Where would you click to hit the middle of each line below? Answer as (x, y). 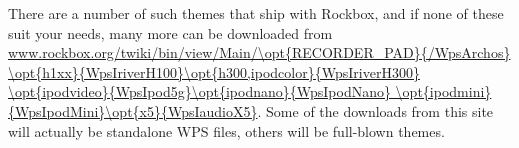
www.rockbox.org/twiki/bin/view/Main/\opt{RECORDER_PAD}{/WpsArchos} (259, 52)
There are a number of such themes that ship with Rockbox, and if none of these (256, 13)
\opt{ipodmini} (443, 91)
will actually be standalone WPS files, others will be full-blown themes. (226, 130)
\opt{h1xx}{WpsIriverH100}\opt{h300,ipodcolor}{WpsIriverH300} (214, 71)
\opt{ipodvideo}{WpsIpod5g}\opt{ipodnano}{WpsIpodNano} (199, 91)
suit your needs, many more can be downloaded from (170, 32)
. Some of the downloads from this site (375, 110)
